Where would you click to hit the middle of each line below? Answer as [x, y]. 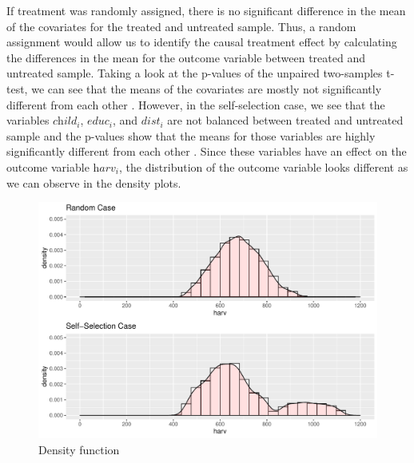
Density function [79, 449]
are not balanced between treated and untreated [285, 120]
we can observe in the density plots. [94, 182]
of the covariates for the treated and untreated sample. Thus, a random [181, 26]
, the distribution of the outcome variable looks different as [264, 166]
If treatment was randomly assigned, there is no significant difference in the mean [206, 10]
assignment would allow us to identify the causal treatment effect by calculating [202, 42]
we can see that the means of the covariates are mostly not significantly [207, 88]
